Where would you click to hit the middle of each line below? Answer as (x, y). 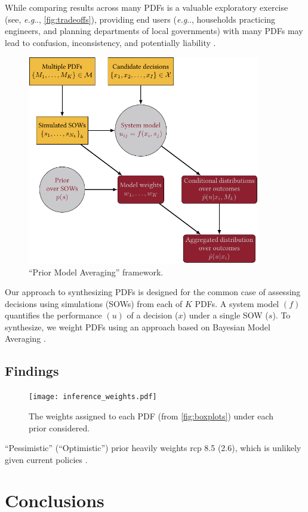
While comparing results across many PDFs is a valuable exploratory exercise (147, 7)
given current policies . (46, 459)
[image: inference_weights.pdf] (93, 397)
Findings (32, 371)
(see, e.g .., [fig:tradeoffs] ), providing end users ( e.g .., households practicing (140, 19)
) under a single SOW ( (226, 315)
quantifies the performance (53, 315)
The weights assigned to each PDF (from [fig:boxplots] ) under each (151, 416)
